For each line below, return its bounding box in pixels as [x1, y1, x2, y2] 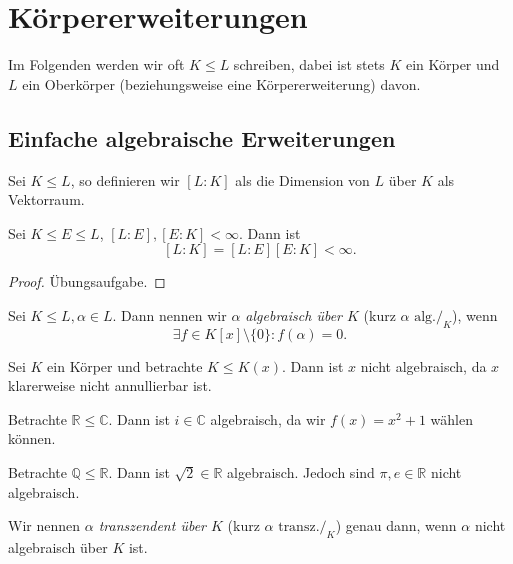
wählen [430, 408, 473, 429]
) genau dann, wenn [335, 515, 457, 536]
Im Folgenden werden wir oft [8, 54, 185, 75]
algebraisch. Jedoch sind [227, 462, 375, 483]
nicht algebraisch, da [360, 355, 487, 376]
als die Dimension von [235, 169, 370, 190]
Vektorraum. [8, 189, 85, 210]
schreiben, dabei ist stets [233, 54, 385, 75]
